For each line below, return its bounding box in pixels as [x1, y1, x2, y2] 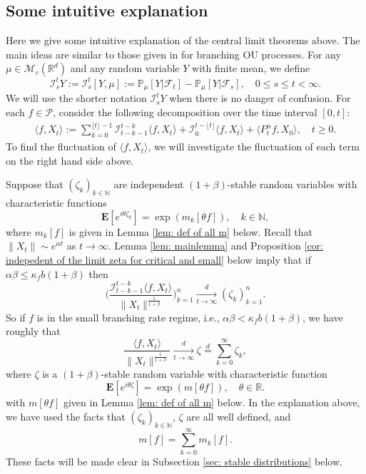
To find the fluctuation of [6, 139, 116, 154]
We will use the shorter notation [6, 91, 147, 105]
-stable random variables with [227, 177, 357, 192]
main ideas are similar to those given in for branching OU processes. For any [6, 46, 341, 61]
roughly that [6, 324, 61, 339]
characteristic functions [6, 195, 107, 210]
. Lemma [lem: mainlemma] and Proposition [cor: [108, 238, 323, 253]
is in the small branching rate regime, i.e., [36, 309, 220, 324]
